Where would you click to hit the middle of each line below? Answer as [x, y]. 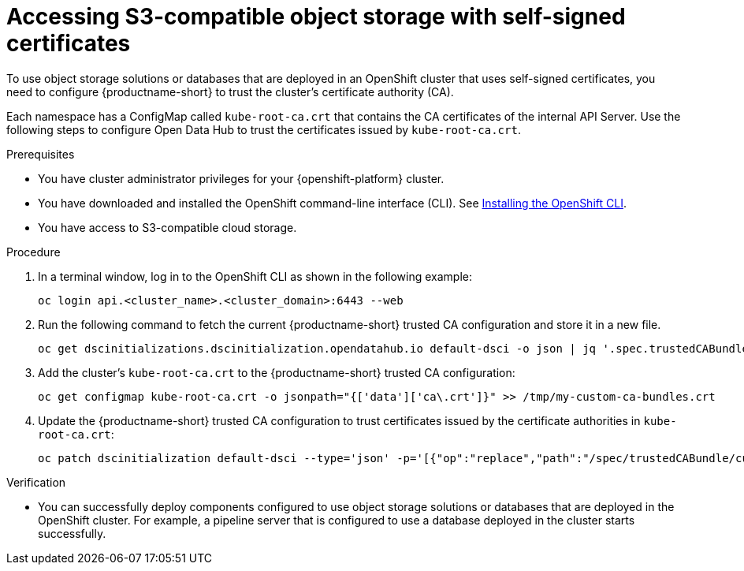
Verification [36, 482]
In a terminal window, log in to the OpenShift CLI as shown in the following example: [255, 276]
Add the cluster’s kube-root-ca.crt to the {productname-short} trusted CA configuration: [277, 372]
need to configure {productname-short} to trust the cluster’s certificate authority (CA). [230, 91]
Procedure [33, 252]
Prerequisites [41, 154]
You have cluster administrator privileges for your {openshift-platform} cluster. [241, 178]
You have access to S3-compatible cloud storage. [167, 227]
